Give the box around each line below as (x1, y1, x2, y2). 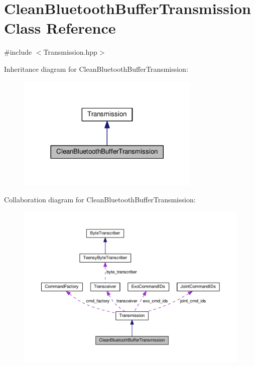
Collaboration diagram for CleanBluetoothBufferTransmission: (4, 194, 196, 204)
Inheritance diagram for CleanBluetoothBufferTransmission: (4, 63, 188, 74)
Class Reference (4, 18, 116, 38)
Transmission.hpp (43, 47, 97, 57)
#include (4, 47, 32, 57)
